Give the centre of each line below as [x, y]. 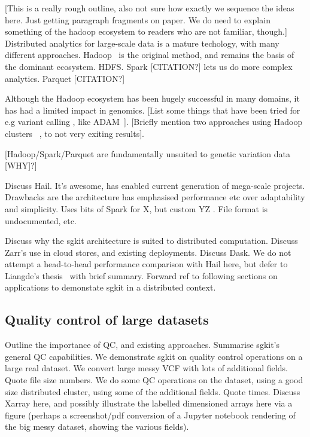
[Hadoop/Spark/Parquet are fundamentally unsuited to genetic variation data [148, 153]
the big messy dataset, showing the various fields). [97, 427]
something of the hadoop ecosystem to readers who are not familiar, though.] [146, 31]
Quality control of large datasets [107, 320]
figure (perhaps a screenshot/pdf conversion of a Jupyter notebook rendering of [150, 415]
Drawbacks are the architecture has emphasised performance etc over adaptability [155, 197]
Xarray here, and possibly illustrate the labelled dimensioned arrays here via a [149, 403]
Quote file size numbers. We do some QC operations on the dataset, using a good [154, 380]
